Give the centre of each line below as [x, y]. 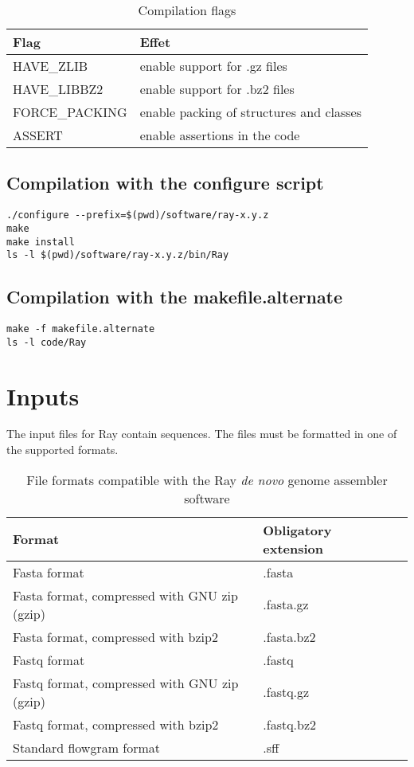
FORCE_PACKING [70, 112]
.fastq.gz [286, 692]
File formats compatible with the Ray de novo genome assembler [207, 479]
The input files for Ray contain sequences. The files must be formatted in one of [202, 434]
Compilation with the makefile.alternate [175, 297]
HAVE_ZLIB [51, 66]
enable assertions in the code [220, 135]
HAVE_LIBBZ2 [58, 89]
